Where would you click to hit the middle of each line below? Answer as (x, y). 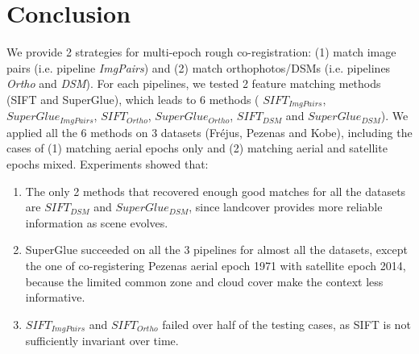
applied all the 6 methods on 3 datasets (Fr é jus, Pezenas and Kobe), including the (209, 132)
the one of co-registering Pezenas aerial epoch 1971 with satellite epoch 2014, (216, 265)
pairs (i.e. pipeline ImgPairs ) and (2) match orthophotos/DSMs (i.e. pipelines (199, 67)
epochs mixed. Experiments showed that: (108, 164)
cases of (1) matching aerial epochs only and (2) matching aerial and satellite (197, 148)
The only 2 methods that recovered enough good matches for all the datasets (216, 191)
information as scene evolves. (97, 222)
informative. (55, 297)
